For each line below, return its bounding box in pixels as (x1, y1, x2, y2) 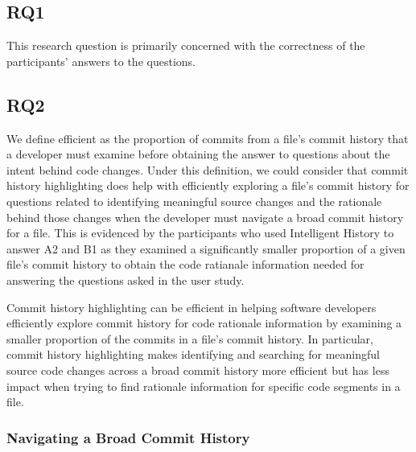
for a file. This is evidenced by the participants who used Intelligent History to (6, 224, 394, 241)
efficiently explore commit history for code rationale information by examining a (6, 314, 402, 331)
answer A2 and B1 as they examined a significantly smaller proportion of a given (6, 240, 406, 257)
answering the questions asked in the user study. (6, 271, 245, 288)
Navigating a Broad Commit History (6, 427, 250, 447)
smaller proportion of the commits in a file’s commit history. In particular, (6, 330, 373, 347)
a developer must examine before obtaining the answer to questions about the (6, 146, 390, 162)
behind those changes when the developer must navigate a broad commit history (6, 208, 404, 225)
